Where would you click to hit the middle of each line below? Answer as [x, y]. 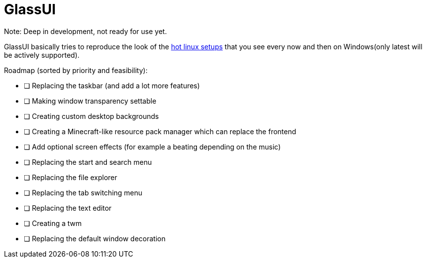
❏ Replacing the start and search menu [88, 162]
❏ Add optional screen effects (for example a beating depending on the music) [152, 147]
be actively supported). [42, 55]
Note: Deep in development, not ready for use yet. [86, 31]
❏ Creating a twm [53, 223]
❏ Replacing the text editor [68, 208]
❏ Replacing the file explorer [71, 177]
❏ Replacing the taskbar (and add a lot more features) [112, 85]
